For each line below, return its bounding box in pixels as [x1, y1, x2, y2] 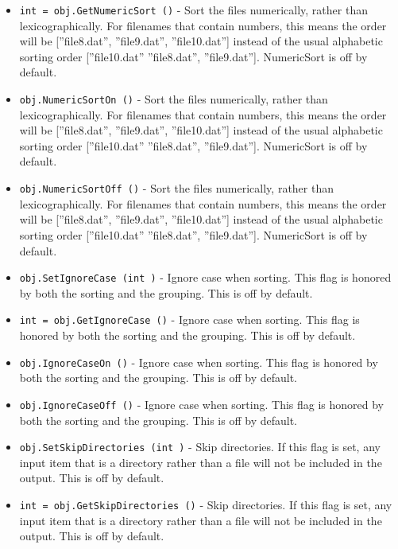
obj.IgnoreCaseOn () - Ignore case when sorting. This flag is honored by [19, 353, 378, 370]
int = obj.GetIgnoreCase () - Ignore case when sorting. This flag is [19, 311, 360, 328]
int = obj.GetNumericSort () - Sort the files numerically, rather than [19, 2, 368, 18]
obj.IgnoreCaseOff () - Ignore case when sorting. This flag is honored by [19, 395, 384, 412]
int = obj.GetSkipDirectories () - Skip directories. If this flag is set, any [19, 496, 392, 512]
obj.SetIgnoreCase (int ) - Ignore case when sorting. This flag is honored [19, 269, 392, 286]
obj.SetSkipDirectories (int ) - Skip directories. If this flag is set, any [19, 438, 381, 455]
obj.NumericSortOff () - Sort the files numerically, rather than [19, 180, 334, 197]
